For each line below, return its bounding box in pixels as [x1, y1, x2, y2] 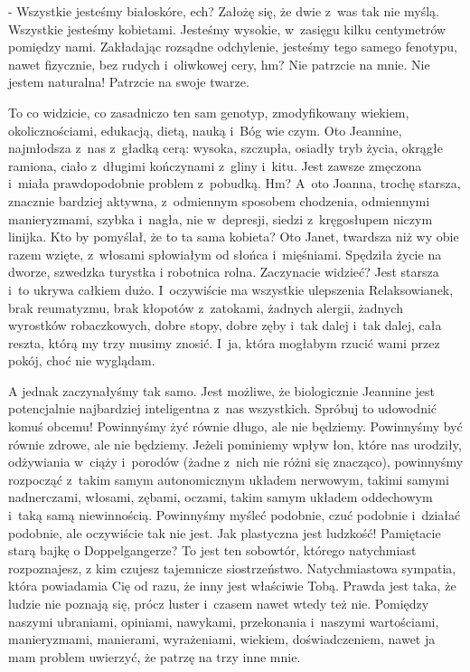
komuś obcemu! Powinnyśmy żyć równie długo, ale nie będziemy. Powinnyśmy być [8, 417, 463, 436]
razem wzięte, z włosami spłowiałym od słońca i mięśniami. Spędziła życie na [8, 244, 442, 263]
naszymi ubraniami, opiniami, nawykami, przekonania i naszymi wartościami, [8, 611, 439, 630]
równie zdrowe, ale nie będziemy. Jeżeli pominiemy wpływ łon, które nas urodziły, [8, 434, 462, 453]
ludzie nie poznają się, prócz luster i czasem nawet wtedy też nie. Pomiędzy [8, 594, 429, 612]
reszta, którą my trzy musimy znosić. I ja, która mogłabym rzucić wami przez [8, 333, 440, 352]
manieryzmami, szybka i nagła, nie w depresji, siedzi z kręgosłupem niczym [8, 209, 433, 228]
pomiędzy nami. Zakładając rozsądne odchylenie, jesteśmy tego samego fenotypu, [8, 37, 457, 56]
